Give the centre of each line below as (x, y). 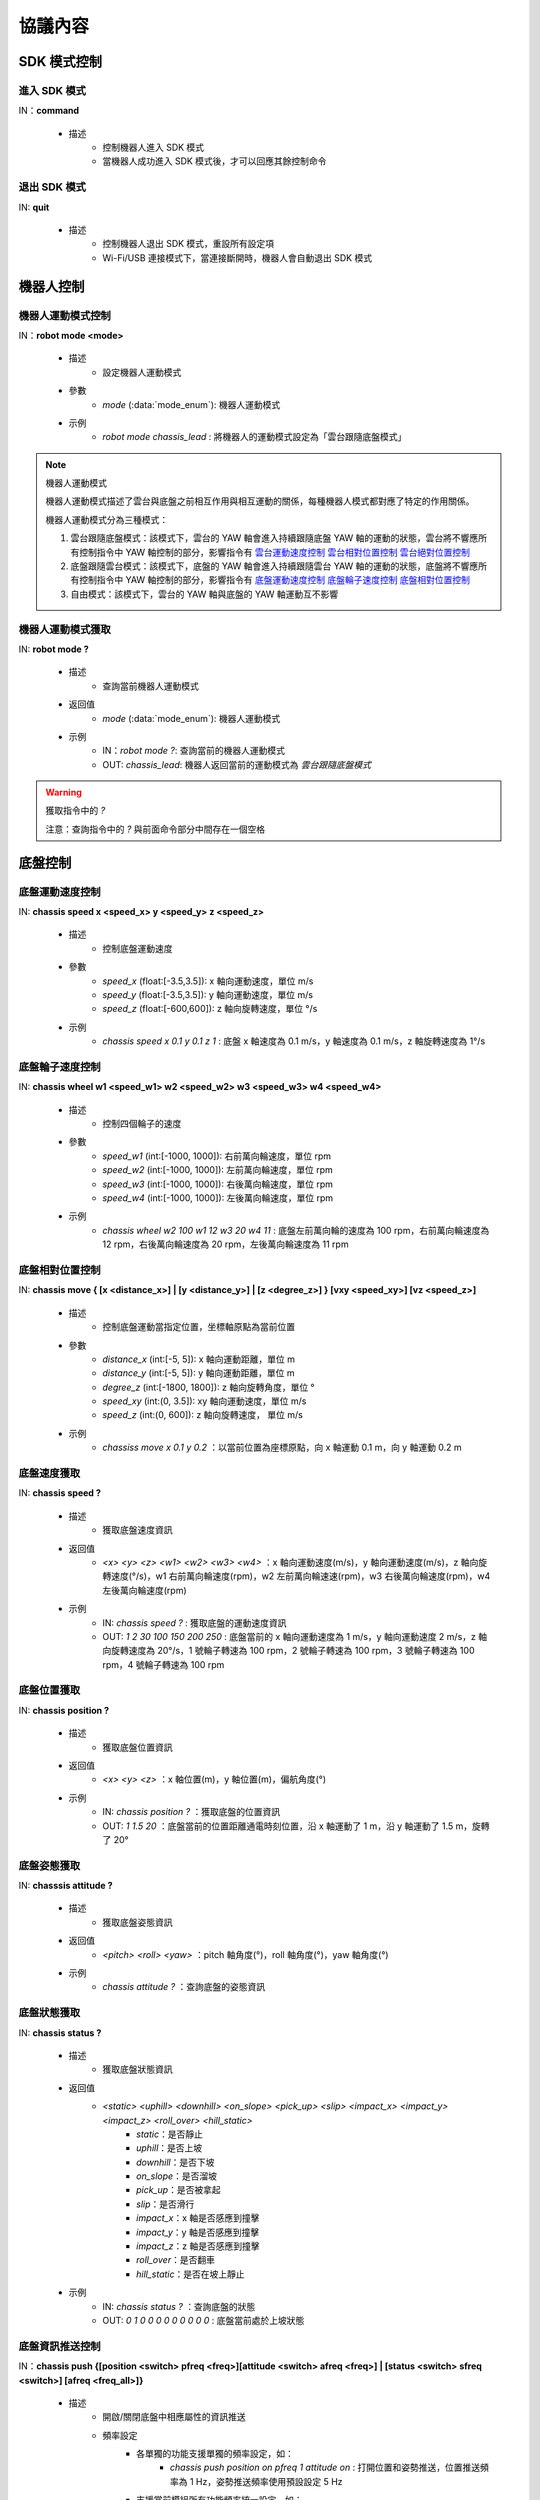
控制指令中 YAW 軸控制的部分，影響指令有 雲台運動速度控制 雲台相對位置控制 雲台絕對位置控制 (274, 552)
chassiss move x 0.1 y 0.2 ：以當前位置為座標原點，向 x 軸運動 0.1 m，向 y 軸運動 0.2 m (282, 1447)
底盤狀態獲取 (49, 2013)
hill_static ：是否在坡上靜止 (190, 2274)
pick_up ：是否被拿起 (178, 2190)
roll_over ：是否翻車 (175, 2260)
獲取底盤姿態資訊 (137, 1922)
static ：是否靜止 (170, 2134)
